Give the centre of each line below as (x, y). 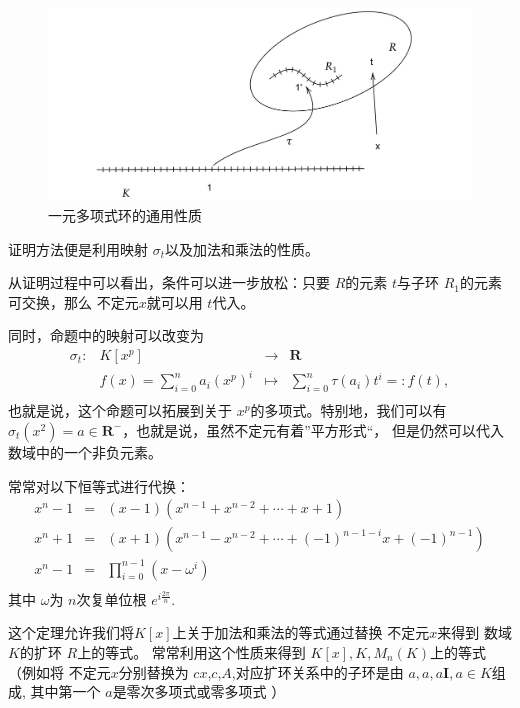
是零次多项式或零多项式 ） (199, 691)
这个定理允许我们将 (71, 632)
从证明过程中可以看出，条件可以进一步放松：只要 (169, 282)
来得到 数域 (474, 632)
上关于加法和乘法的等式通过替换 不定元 (301, 632)
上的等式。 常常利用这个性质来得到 (191, 651)
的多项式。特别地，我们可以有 (348, 410)
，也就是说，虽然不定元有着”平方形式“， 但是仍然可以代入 (313, 429)
